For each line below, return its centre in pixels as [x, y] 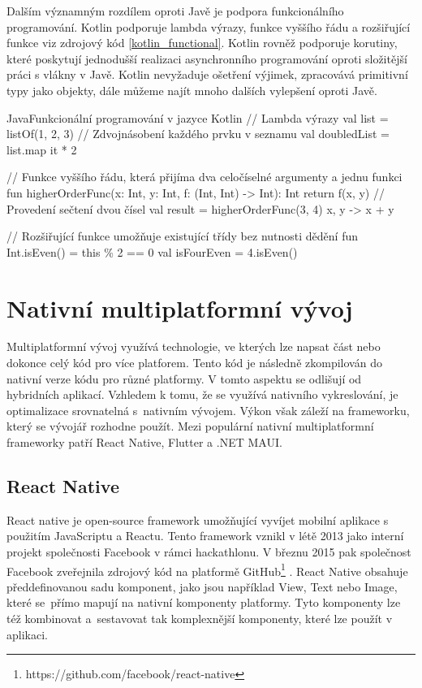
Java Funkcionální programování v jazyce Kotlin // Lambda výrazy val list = [198, 117]
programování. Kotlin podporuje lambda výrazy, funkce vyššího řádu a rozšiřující [209, 26]
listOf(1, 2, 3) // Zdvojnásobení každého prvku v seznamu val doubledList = [198, 134]
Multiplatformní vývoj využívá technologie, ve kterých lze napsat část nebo [194, 346]
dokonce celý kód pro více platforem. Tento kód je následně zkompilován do [194, 363]
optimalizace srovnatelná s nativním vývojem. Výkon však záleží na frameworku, [208, 410]
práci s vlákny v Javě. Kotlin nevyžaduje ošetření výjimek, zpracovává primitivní [207, 74]
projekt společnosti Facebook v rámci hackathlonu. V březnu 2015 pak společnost [209, 551]
